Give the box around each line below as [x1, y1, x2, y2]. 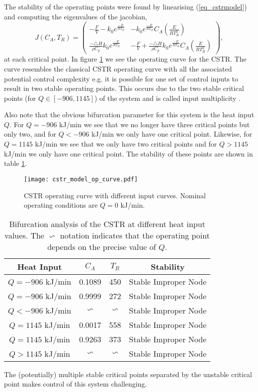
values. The [4, 229, 44, 241]
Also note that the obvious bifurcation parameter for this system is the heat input [4, 109, 255, 120]
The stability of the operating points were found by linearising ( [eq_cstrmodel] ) [4, 1, 247, 11]
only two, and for [4, 129, 57, 139]
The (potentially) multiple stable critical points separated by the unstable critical [4, 369, 252, 379]
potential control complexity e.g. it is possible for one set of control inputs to [4, 73, 239, 83]
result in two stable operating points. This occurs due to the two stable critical [4, 83, 244, 93]
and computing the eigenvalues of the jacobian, [4, 11, 147, 21]
